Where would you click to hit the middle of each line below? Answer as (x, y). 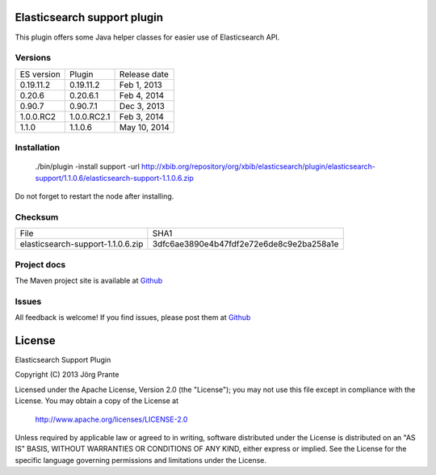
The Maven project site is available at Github (89, 280)
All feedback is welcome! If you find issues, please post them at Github (133, 317)
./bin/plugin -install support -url (88, 166)
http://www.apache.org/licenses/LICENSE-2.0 (111, 419)
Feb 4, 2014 (142, 95)
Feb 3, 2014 (142, 116)
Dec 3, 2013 (142, 106)
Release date (144, 74)
